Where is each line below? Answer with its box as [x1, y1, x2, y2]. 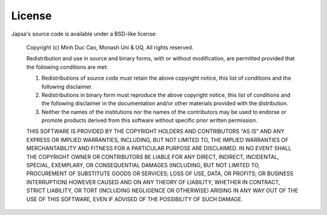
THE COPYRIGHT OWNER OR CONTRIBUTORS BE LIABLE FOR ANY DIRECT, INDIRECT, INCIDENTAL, [26, 153, 280, 160]
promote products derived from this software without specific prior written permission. [41, 117, 258, 124]
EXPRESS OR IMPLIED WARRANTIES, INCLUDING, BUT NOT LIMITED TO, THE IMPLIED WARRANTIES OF [26, 136, 289, 143]
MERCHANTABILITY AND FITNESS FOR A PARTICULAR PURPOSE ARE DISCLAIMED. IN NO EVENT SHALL [26, 145, 292, 152]
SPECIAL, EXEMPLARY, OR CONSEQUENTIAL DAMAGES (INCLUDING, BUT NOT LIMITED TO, [26, 162, 260, 169]
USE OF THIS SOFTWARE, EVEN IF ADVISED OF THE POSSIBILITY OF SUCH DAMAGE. [26, 195, 243, 202]
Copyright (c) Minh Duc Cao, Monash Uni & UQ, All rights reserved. [26, 43, 194, 51]
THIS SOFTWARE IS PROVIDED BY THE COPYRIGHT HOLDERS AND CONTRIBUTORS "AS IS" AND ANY [26, 127, 285, 135]
